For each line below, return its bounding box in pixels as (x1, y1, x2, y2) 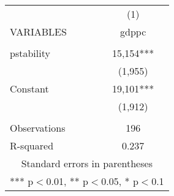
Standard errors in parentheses (21, 156, 153, 170)
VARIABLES (10, 24, 67, 39)
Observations (10, 121, 66, 135)
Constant (10, 81, 49, 96)
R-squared (10, 138, 54, 153)
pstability (10, 46, 50, 60)
